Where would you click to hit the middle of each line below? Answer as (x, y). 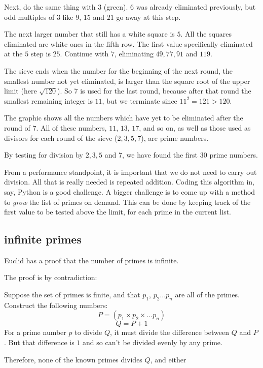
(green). (116, 7)
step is (41, 54)
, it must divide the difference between (170, 332)
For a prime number (35, 332)
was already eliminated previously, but (196, 7)
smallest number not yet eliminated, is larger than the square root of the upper (127, 81)
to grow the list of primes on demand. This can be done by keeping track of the (127, 202)
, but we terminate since (140, 100)
